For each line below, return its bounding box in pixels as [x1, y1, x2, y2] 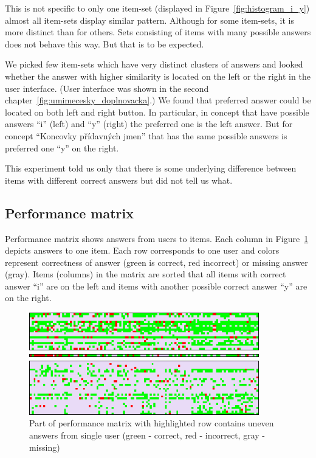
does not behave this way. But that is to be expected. [5, 37, 204, 50]
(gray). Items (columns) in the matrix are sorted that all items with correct [5, 268, 286, 280]
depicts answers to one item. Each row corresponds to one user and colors [5, 244, 280, 257]
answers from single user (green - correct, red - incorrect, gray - [29, 429, 265, 442]
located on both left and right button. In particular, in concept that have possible [5, 105, 309, 118]
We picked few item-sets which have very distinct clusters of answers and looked [5, 58, 303, 71]
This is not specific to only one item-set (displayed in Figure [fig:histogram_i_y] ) [5, 2, 310, 14]
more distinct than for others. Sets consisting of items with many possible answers [5, 26, 311, 38]
